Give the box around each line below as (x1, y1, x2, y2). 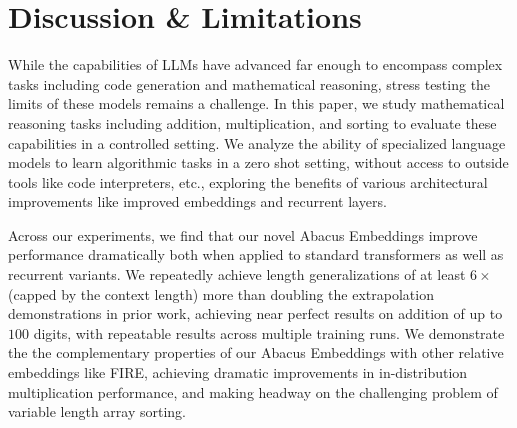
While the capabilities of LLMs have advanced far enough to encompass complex (8, 54, 503, 75)
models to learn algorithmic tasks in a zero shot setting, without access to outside (8, 152, 509, 173)
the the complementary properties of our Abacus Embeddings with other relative (8, 342, 504, 363)
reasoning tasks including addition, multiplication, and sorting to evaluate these (8, 112, 497, 133)
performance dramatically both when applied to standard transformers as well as (8, 244, 504, 265)
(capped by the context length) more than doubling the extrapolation (8, 283, 434, 304)
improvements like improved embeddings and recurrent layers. (8, 191, 387, 212)
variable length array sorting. (8, 401, 186, 422)
